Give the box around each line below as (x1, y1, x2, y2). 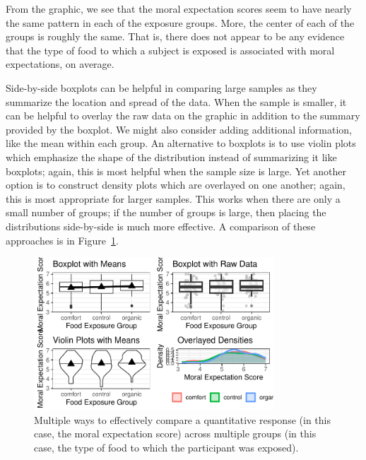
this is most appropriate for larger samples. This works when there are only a (6, 191, 341, 206)
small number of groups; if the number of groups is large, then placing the (6, 205, 326, 220)
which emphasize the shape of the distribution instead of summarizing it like (6, 149, 337, 164)
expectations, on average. (6, 57, 114, 71)
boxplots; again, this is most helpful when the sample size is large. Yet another (6, 163, 347, 178)
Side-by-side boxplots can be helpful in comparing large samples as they (6, 80, 317, 95)
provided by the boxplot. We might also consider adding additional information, (6, 122, 352, 136)
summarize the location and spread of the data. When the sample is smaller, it (6, 94, 347, 109)
